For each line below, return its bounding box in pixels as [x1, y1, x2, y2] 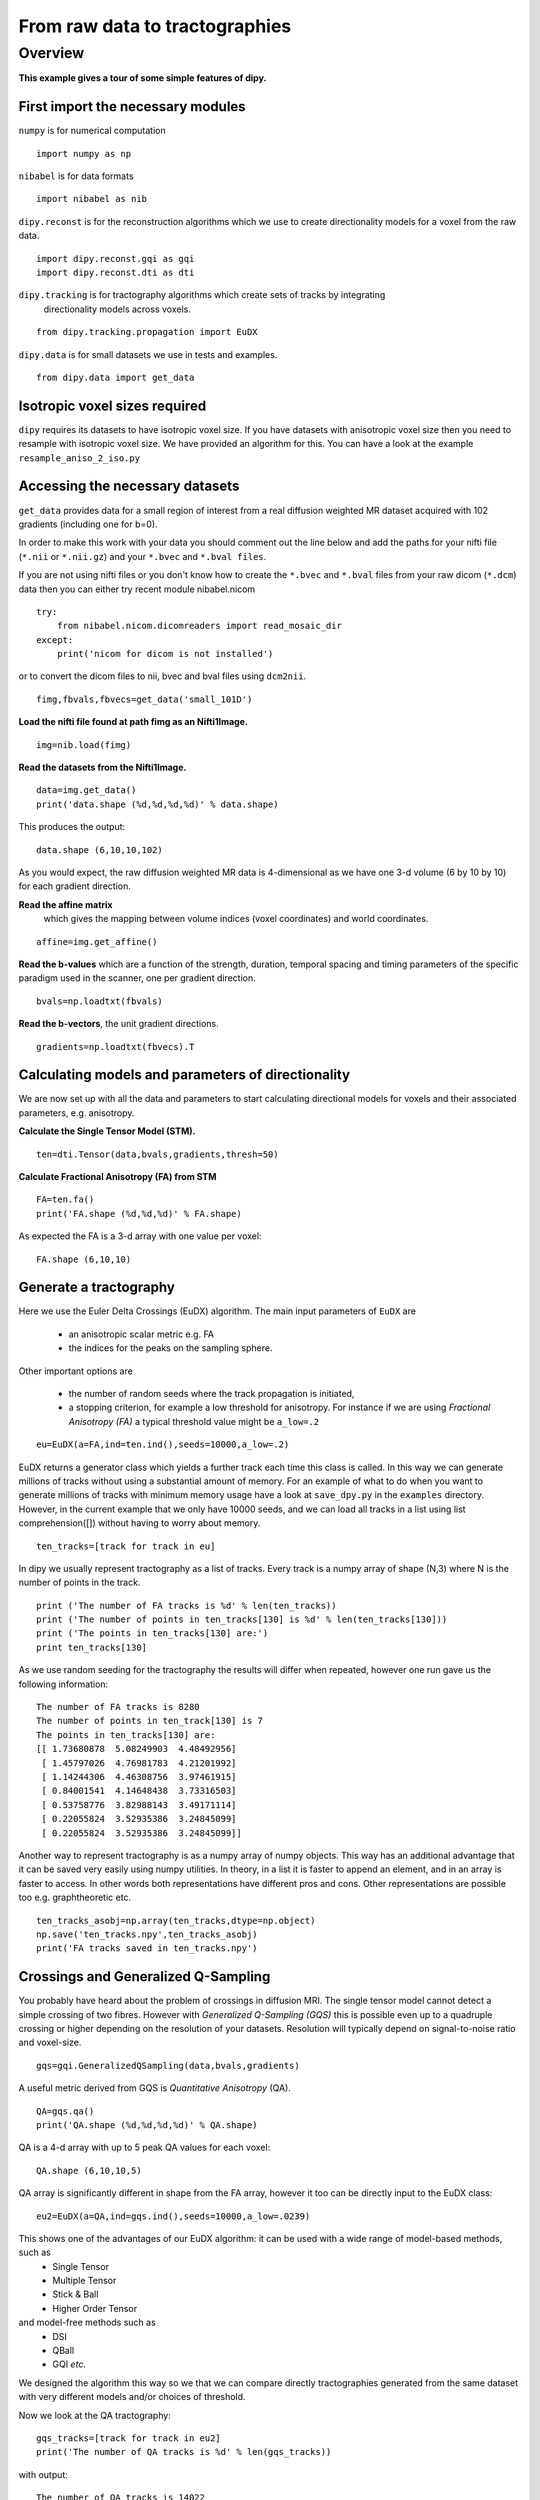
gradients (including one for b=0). [18, 518, 159, 530]
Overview [18, 44, 85, 62]
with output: [18, 2468, 69, 2480]
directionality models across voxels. [43, 303, 192, 315]
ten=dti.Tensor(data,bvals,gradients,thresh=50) [36, 1148, 279, 1160]
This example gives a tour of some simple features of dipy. [18, 72, 267, 84]
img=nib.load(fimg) [36, 739, 132, 750]
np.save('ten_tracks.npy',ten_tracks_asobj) [36, 1928, 259, 1940]
